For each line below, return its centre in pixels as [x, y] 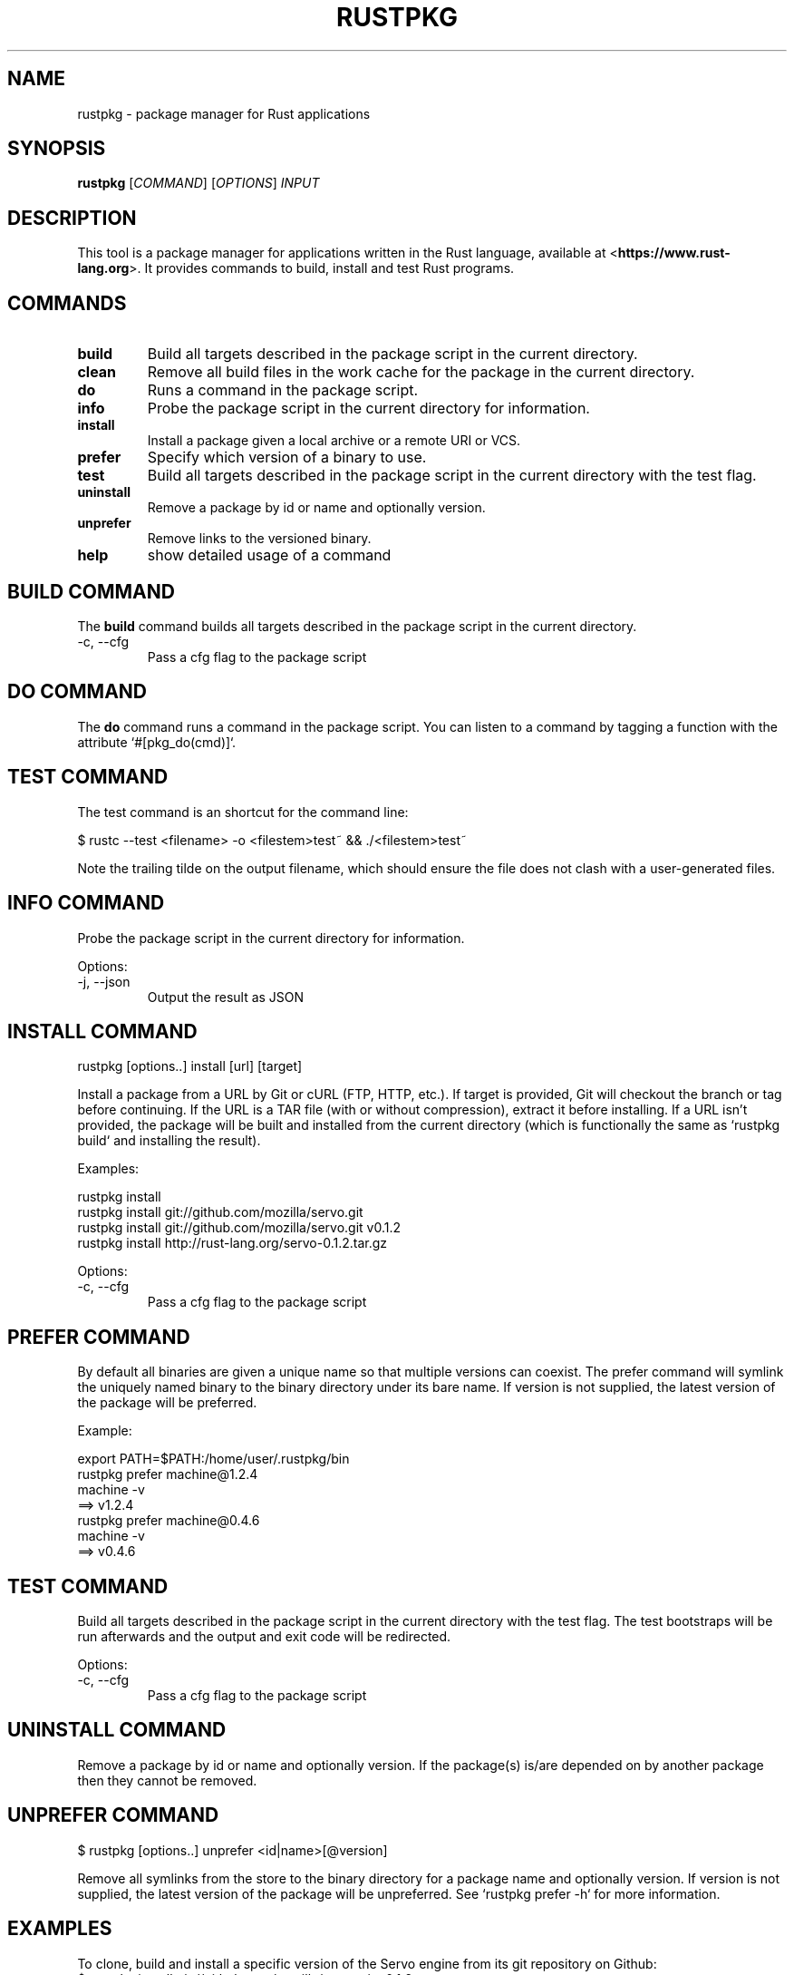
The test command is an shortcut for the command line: [243, 812]
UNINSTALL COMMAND [117, 1730]
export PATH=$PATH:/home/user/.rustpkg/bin [213, 1459]
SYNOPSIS [57, 149]
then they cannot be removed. [167, 1780]
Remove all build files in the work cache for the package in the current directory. [421, 372]
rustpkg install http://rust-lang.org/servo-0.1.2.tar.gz [232, 1243]
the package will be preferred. [167, 1403]
